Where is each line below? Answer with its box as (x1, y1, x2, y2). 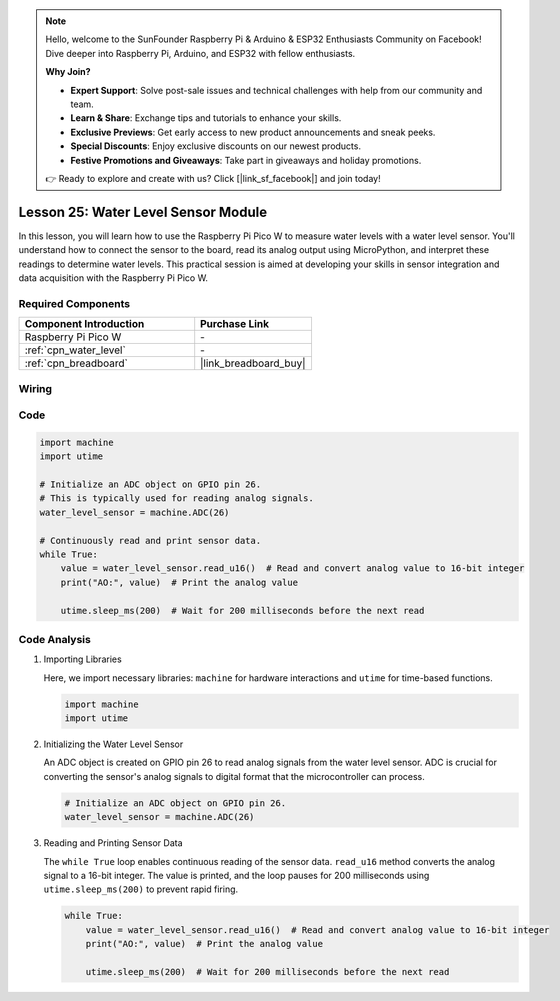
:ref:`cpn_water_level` (24, 343, 127, 357)
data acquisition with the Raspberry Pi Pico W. (18, 271, 209, 284)
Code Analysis (18, 632, 92, 646)
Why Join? (45, 66, 91, 78)
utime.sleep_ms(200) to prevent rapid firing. (43, 883, 239, 895)
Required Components (18, 296, 130, 310)
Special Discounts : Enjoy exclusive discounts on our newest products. (70, 140, 362, 152)
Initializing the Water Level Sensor (43, 738, 184, 750)
